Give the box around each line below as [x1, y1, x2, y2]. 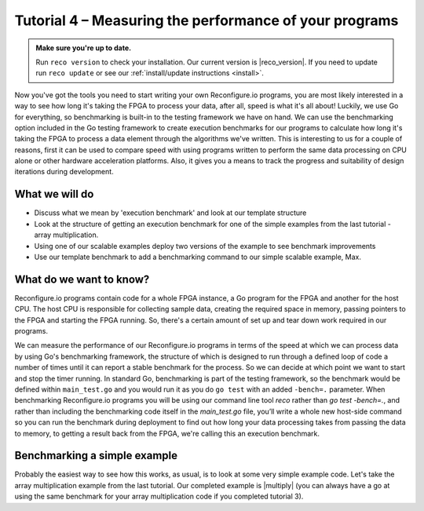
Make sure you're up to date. [35, 43, 132, 53]
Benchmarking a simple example [14, 449, 178, 462]
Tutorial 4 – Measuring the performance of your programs [14, 12, 399, 29]
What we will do [14, 188, 94, 201]
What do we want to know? [14, 272, 150, 286]
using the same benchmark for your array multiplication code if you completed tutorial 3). [14, 491, 304, 502]
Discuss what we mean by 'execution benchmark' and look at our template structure [34, 208, 307, 217]
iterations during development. [14, 167, 114, 177]
